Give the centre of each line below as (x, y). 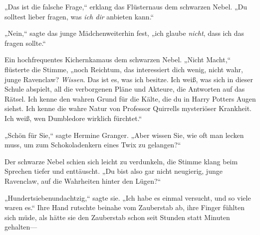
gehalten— (21, 227)
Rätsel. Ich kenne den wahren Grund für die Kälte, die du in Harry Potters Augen (130, 98)
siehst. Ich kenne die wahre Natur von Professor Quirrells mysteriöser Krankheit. (128, 108)
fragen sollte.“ (25, 43)
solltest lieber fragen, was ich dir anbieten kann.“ (79, 16)
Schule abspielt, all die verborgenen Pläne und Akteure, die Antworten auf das (125, 89)
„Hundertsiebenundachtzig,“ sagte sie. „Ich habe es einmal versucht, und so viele (128, 197)
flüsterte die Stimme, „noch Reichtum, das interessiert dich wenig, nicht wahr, (124, 69)
